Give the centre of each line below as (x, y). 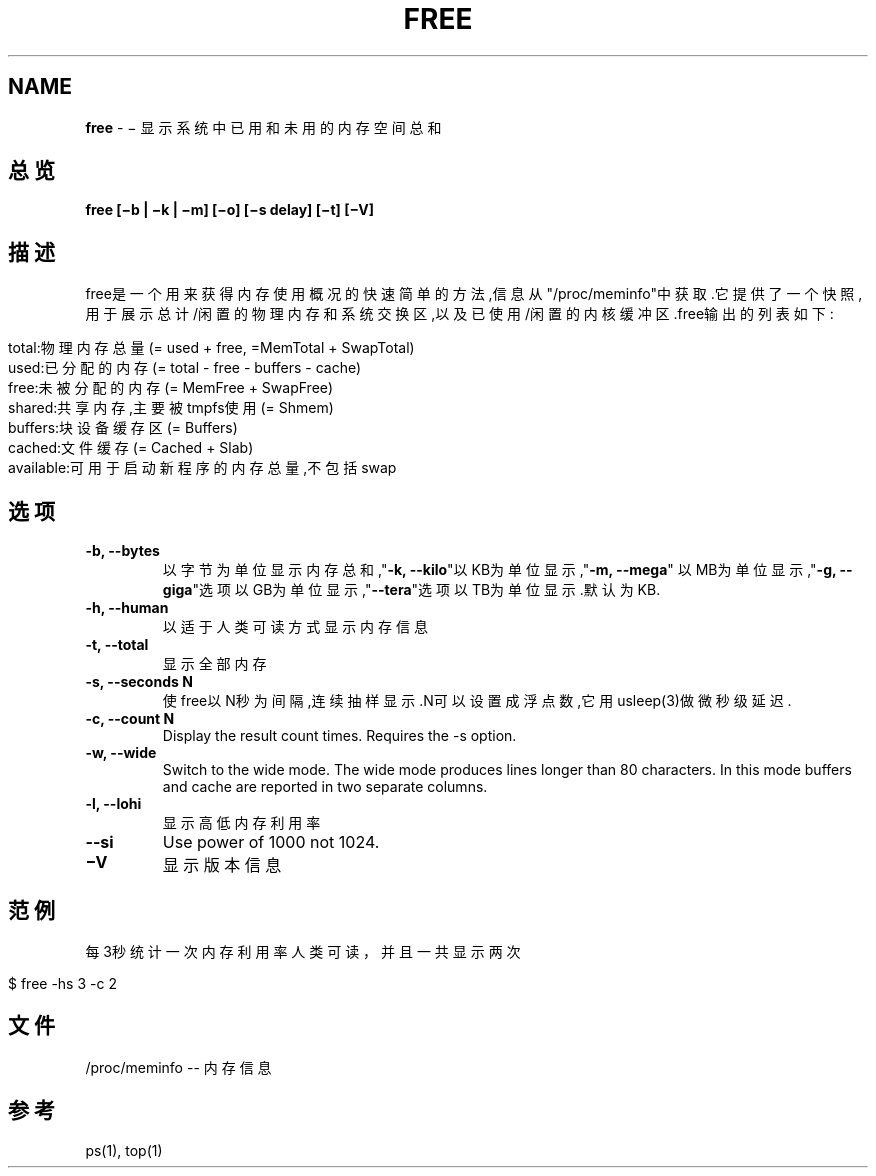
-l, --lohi (113, 804)
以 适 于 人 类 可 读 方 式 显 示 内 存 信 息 (295, 627)
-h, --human (127, 608)
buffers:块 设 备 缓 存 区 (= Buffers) (123, 428)
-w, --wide (121, 753)
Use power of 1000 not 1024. (271, 842)
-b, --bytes (122, 551)
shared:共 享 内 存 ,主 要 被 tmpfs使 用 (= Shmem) (171, 408)
